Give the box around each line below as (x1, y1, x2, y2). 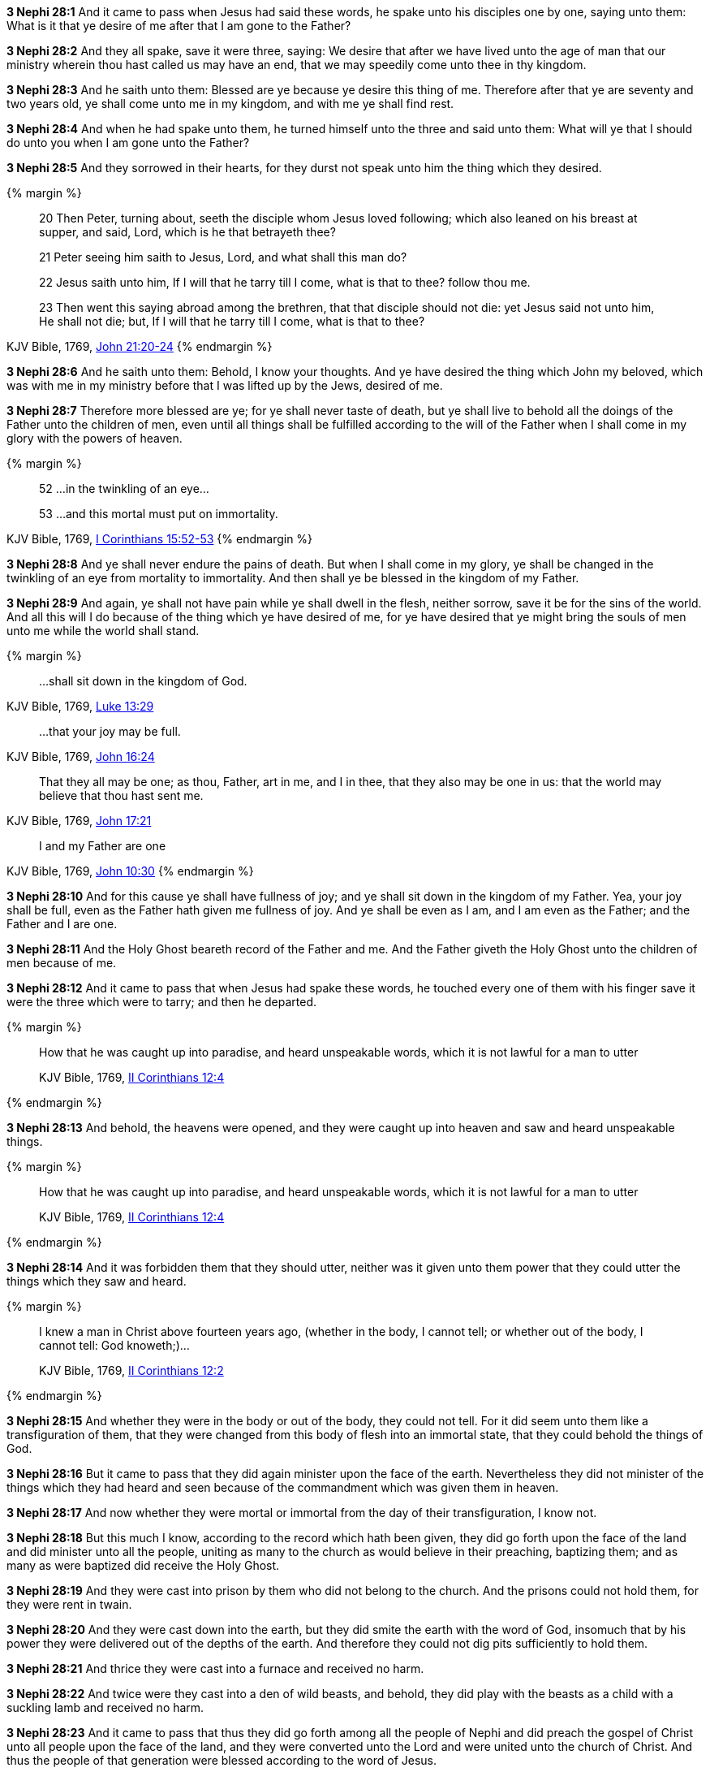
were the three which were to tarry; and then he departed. (6, 995, 317, 1009)
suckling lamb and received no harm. (6, 1701, 204, 1714)
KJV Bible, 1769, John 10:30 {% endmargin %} (6, 864, 254, 878)
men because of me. (6, 956, 117, 970)
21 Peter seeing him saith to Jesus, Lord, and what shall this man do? (39, 250, 407, 264)
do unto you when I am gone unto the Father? (6, 136, 250, 149)
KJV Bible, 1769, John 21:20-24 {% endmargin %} (6, 339, 273, 353)
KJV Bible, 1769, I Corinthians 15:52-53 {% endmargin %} (6, 532, 313, 546)
